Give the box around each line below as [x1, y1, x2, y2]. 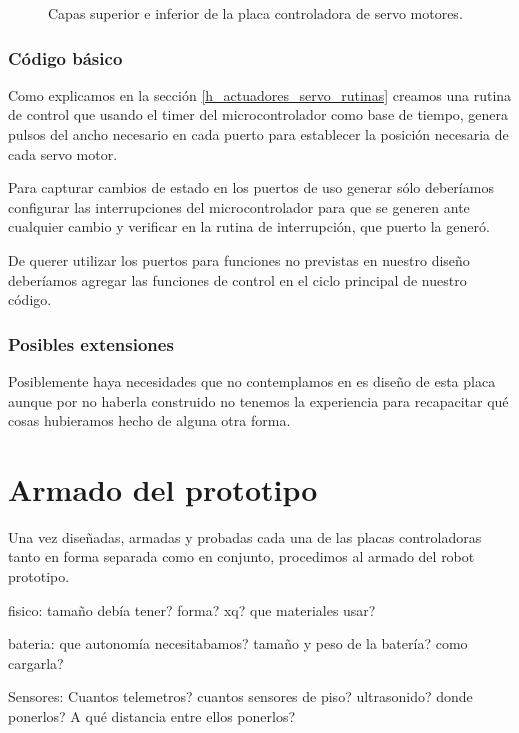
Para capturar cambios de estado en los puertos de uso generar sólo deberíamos [8, 177, 494, 198]
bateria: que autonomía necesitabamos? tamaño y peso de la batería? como [8, 633, 468, 654]
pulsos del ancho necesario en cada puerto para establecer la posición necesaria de [8, 124, 509, 144]
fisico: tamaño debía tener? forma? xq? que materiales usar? [8, 599, 376, 620]
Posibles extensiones [8, 331, 174, 356]
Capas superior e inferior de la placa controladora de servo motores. [48, 3, 463, 23]
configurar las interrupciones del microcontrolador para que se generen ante [8, 196, 470, 217]
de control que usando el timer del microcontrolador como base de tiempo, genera [8, 104, 509, 125]
